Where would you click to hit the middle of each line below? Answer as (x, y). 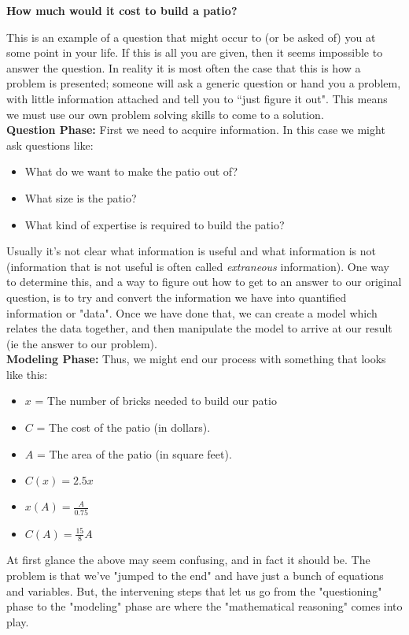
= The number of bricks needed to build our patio (156, 401)
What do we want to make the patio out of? (131, 171)
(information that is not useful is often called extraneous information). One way (198, 266)
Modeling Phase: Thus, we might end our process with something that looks (196, 359)
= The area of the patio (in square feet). (134, 453)
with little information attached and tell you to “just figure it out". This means (197, 98)
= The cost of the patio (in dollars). (123, 427)
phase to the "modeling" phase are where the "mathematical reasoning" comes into (204, 606)
